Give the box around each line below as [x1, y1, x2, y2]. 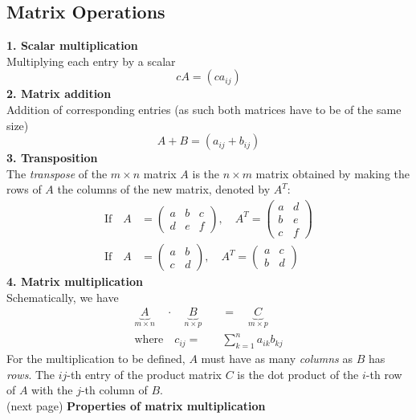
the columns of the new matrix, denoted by [57, 181, 271, 198]
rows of [6, 181, 42, 198]
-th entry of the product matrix [67, 365, 222, 382]
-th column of [80, 381, 148, 398]
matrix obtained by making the [255, 165, 410, 181]
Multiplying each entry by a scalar [6, 52, 176, 69]
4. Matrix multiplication [6, 273, 143, 290]
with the [31, 381, 73, 398]
